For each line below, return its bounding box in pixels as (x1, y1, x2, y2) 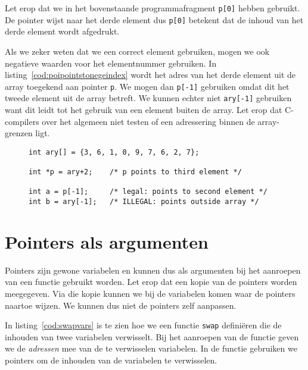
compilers (5, 115, 39, 127)
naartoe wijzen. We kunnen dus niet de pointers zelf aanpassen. (5, 299, 237, 311)
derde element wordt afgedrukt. (5, 25, 120, 37)
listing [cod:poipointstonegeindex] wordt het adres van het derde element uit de (5, 68, 296, 81)
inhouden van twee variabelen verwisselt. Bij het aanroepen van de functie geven (5, 330, 299, 343)
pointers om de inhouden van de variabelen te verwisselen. (5, 354, 217, 366)
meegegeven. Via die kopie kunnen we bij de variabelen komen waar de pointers (5, 287, 295, 300)
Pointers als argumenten (5, 229, 209, 253)
